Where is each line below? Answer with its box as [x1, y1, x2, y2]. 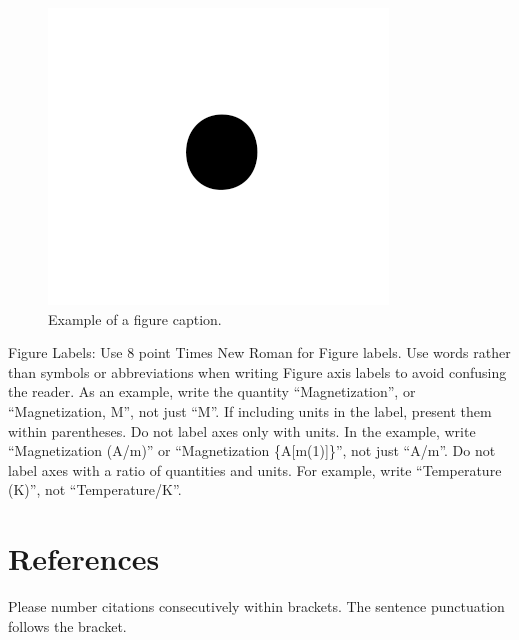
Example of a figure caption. [48, 308, 222, 329]
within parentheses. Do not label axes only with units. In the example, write [8, 420, 476, 441]
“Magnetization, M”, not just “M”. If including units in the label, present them [8, 400, 492, 421]
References [8, 538, 160, 579]
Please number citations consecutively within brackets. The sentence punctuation [8, 596, 505, 617]
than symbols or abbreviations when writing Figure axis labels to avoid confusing [8, 361, 507, 382]
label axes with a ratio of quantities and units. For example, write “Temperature [8, 459, 502, 480]
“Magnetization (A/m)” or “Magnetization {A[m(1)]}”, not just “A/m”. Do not [8, 440, 496, 461]
